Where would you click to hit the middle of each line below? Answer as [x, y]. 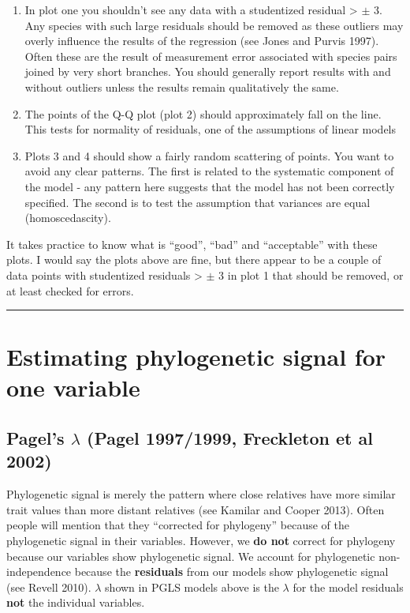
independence [39, 572]
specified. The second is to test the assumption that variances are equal [198, 202]
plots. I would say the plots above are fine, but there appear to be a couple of [194, 259]
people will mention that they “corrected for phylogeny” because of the [178, 525]
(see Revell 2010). [49, 587]
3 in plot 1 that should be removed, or [311, 275]
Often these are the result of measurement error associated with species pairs [211, 56]
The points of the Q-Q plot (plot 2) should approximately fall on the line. [203, 113]
